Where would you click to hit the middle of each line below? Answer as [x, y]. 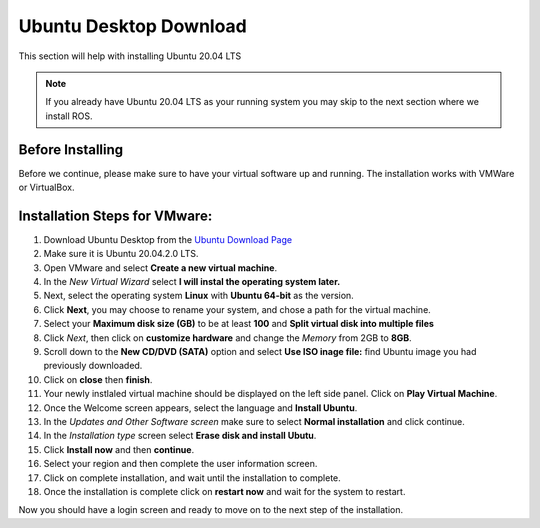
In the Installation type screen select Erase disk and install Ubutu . [180, 436]
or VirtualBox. [46, 187]
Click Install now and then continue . [119, 449]
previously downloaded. [93, 366]
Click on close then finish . [98, 379]
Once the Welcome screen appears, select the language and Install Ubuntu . [200, 407]
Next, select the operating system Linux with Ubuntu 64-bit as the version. [198, 296]
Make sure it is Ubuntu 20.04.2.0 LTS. [121, 254]
